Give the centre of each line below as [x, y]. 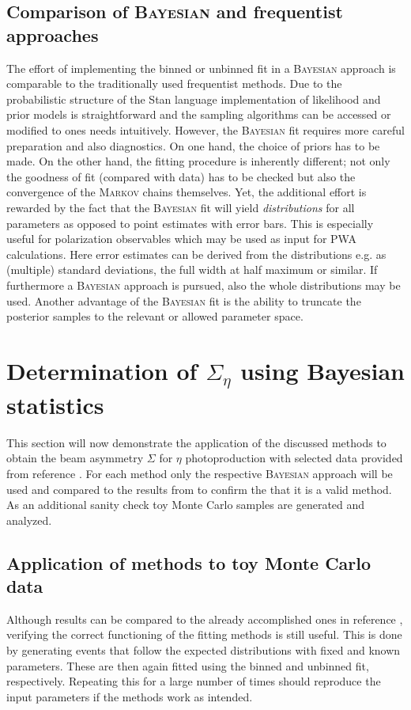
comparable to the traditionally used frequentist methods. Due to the [174, 84]
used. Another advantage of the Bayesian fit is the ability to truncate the [184, 300]
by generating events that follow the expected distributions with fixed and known [204, 650]
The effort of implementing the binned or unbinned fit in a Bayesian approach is [201, 68]
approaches [53, 34]
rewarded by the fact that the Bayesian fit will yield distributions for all [181, 207]
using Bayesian [322, 370]
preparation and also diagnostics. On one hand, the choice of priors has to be [193, 145]
